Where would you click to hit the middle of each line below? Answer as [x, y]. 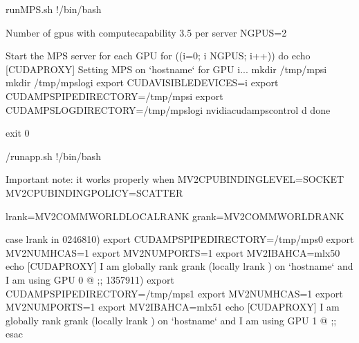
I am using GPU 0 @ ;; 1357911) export [90, 279]
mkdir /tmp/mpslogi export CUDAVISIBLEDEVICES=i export [142, 82]
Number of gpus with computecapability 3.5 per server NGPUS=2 [146, 32]
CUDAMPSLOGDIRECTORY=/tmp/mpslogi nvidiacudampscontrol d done [168, 109]
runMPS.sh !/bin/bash [54, 9]
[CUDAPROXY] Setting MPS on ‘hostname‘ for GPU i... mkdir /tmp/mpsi [166, 69]
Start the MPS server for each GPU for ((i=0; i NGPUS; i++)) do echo [158, 56]
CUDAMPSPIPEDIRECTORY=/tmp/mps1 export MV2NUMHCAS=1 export [174, 293]
